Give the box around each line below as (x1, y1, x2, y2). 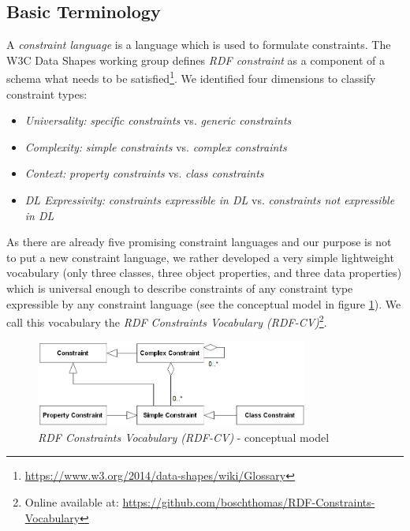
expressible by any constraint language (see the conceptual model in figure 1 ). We (6, 295, 401, 312)
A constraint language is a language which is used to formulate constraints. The (6, 36, 391, 53)
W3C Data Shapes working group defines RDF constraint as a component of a (6, 51, 385, 68)
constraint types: (6, 85, 88, 102)
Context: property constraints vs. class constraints (24, 165, 264, 181)
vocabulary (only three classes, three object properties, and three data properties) (6, 264, 402, 281)
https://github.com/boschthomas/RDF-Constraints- (122, 493, 375, 510)
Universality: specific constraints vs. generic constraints (24, 112, 292, 129)
